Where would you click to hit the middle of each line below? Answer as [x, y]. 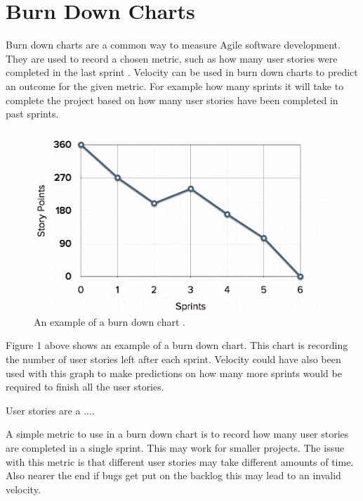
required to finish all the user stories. [85, 387]
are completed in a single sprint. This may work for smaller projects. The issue [175, 448]
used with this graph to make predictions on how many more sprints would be [174, 373]
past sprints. [32, 114]
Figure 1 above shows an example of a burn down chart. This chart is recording [177, 345]
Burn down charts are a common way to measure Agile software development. [173, 45]
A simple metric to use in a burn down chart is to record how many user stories [177, 434]
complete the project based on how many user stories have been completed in [172, 100]
